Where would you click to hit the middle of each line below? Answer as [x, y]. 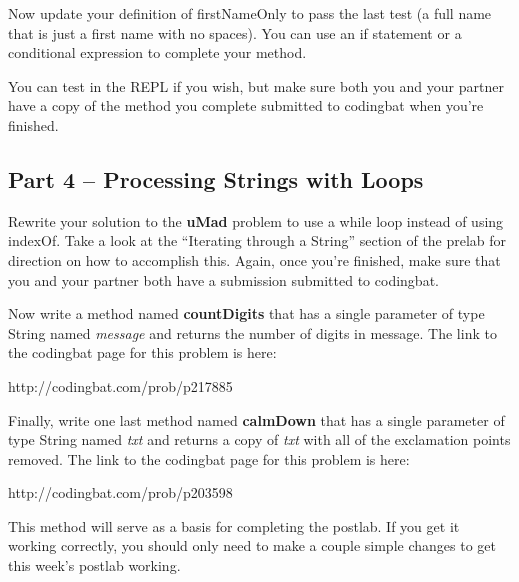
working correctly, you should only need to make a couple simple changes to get [252, 545]
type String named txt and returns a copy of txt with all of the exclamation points [259, 439]
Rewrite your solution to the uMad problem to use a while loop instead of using [256, 220]
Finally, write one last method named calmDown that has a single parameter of [256, 419]
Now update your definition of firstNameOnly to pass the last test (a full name [250, 13]
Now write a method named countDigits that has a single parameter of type [246, 313]
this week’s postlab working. [94, 565]
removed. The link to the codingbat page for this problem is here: [209, 458]
